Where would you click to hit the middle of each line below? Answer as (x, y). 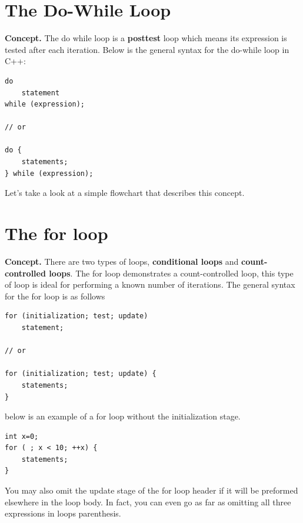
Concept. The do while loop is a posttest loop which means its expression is (146, 38)
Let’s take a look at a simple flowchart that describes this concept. (125, 193)
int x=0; (22, 436)
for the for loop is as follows (55, 296)
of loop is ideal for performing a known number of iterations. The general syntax (150, 284)
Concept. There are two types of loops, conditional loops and (122, 261)
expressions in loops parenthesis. (63, 513)
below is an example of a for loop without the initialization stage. (123, 416)
